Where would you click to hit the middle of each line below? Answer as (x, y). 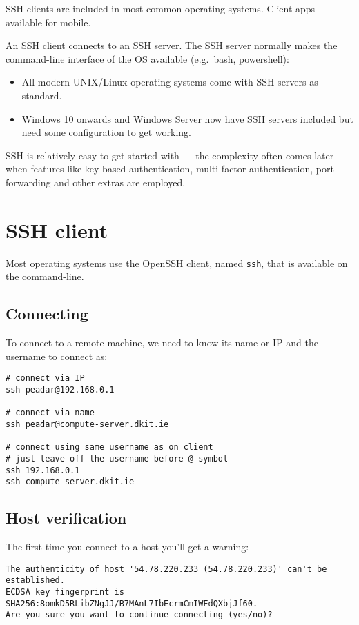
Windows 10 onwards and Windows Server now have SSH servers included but (187, 118)
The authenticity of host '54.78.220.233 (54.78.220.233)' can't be (166, 569)
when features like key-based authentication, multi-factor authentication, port (170, 169)
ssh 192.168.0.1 (43, 470)
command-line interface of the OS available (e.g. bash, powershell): (147, 58)
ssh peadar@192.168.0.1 (60, 389)
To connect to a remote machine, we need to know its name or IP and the (162, 343)
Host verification (66, 518)
